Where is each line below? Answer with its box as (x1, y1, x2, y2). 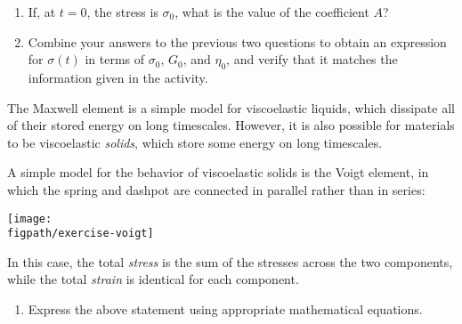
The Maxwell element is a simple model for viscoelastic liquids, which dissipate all (7, 98, 455, 117)
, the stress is (86, 3, 158, 20)
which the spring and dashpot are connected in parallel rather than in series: (7, 180, 426, 198)
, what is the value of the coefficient (174, 3, 369, 20)
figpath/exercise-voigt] (7, 227, 154, 240)
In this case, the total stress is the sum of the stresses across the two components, (7, 252, 453, 271)
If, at (28, 3, 56, 20)
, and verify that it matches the (226, 50, 398, 69)
